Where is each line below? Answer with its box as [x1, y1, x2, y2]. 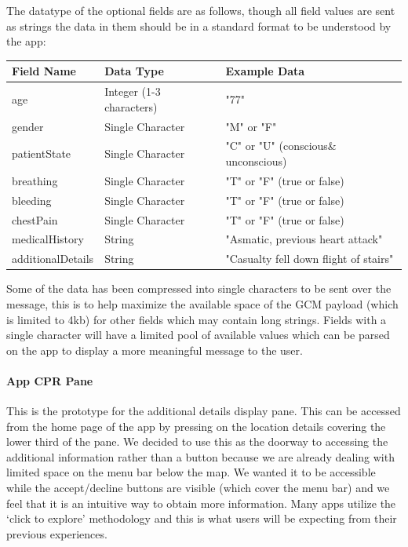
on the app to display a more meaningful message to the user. [6, 341, 303, 358]
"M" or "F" [225, 118, 277, 134]
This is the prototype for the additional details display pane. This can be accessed [6, 403, 401, 419]
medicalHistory [12, 231, 84, 247]
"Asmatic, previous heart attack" [225, 231, 383, 247]
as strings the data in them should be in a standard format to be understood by [6, 17, 392, 34]
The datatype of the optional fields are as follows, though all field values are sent [6, 2, 395, 18]
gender [12, 118, 44, 134]
